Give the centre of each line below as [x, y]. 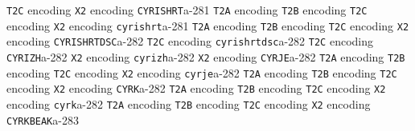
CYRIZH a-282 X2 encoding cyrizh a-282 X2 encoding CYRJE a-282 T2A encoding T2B [206, 56]
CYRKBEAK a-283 [43, 119]
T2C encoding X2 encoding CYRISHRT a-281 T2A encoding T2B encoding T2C [187, 10]
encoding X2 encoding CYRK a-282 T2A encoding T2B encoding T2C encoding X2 [196, 88]
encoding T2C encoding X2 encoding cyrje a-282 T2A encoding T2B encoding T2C [202, 72]
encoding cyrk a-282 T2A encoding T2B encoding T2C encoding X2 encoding [189, 103]
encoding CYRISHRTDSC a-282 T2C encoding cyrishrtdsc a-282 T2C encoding [190, 41]
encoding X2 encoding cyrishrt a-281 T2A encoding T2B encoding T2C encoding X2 [208, 25]
